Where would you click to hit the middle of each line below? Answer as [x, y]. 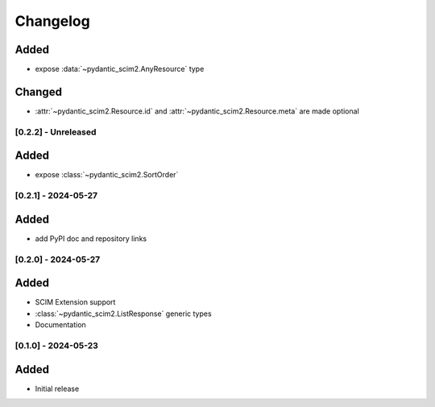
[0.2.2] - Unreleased [56, 131]
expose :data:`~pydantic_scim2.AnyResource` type [120, 69]
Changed [38, 91]
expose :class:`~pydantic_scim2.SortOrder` [107, 175]
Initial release [57, 388]
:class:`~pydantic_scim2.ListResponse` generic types [124, 314]
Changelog [52, 21]
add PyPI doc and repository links [91, 239]
